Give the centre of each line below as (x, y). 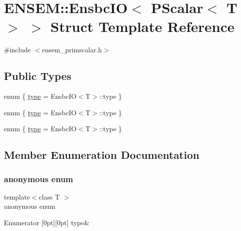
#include (17, 50)
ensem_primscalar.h (72, 50)
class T (49, 196)
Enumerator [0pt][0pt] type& (47, 223)
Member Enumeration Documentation (102, 155)
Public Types (38, 76)
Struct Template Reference (143, 26)
